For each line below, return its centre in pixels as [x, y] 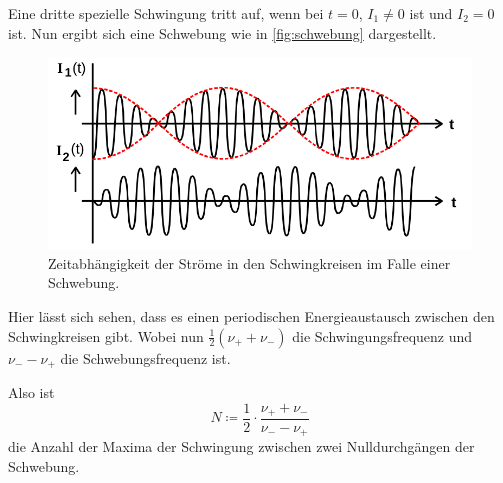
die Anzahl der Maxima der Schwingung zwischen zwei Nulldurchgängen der [241, 446]
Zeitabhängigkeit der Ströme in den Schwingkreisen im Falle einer [249, 262]
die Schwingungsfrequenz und [382, 335]
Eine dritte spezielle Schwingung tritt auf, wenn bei [166, 13]
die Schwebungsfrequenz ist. [145, 357]
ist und [431, 13]
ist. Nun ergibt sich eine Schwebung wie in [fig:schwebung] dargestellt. [222, 32]
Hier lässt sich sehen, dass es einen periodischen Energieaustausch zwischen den [251, 315]
